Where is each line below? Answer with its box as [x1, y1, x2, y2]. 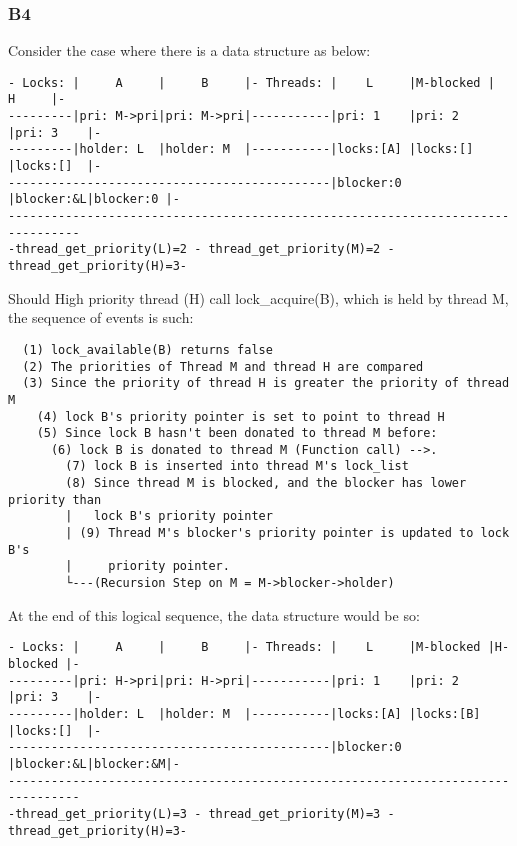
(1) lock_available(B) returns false [22, 342, 273, 357]
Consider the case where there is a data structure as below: [8, 40, 371, 61]
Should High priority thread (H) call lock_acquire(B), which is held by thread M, [8, 287, 509, 308]
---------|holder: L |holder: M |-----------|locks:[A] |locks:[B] [8, 706, 481, 721]
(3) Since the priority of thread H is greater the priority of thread [22, 376, 510, 391]
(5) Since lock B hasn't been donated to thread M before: [36, 426, 438, 441]
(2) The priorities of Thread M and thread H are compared [22, 359, 424, 374]
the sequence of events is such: [8, 307, 194, 328]
